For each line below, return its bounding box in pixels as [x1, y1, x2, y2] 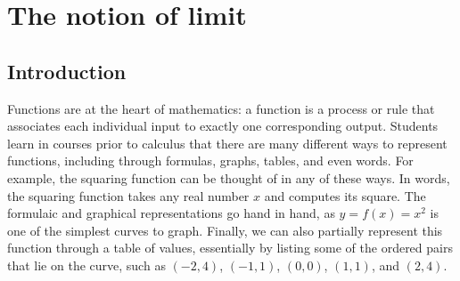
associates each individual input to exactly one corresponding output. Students [7, 116, 439, 135]
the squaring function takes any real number [7, 186, 250, 205]
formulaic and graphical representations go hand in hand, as [7, 204, 335, 222]
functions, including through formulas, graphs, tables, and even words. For [7, 151, 414, 170]
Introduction [7, 57, 127, 84]
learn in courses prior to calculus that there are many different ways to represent [7, 133, 448, 152]
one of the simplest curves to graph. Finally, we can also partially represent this [7, 221, 443, 239]
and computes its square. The [264, 186, 426, 205]
